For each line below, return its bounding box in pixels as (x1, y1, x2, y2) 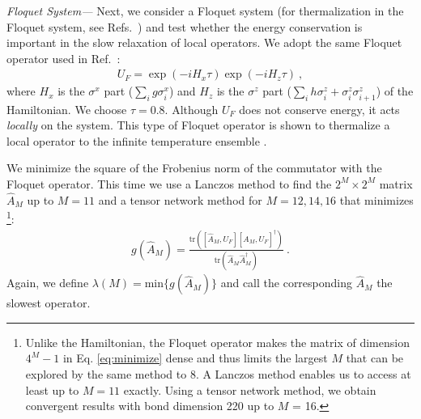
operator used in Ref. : (6, 49, 121, 66)
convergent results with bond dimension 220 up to (25, 397, 274, 414)
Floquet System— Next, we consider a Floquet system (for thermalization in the (6, 2, 404, 19)
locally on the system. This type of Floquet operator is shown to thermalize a (6, 116, 390, 133)
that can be (346, 349, 404, 366)
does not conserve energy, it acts (239, 100, 400, 117)
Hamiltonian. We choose (6, 100, 127, 117)
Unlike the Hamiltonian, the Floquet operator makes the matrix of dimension (25, 333, 410, 350)
